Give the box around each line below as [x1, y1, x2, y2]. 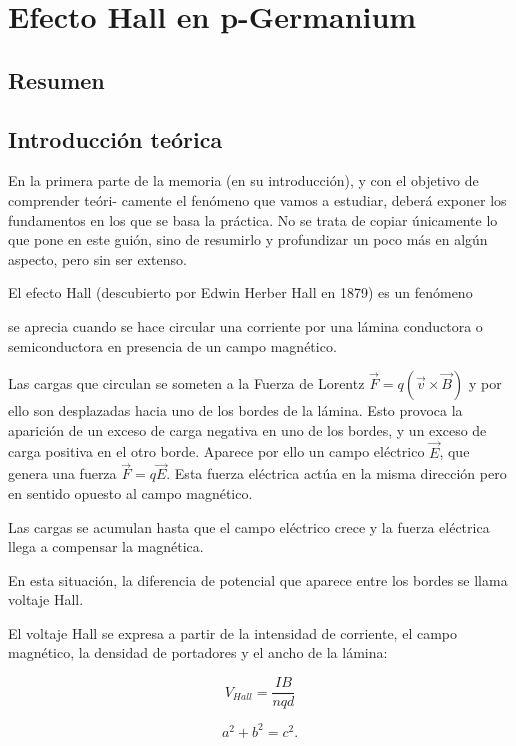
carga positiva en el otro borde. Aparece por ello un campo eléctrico [8, 441, 425, 462]
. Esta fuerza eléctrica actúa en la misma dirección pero [166, 463, 507, 484]
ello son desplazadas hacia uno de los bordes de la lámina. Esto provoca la [8, 400, 463, 421]
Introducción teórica [8, 123, 223, 154]
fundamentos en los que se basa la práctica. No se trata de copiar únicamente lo [8, 209, 498, 230]
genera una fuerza [8, 463, 117, 484]
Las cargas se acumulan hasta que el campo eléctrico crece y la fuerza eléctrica [8, 516, 490, 537]
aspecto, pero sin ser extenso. [8, 248, 187, 269]
